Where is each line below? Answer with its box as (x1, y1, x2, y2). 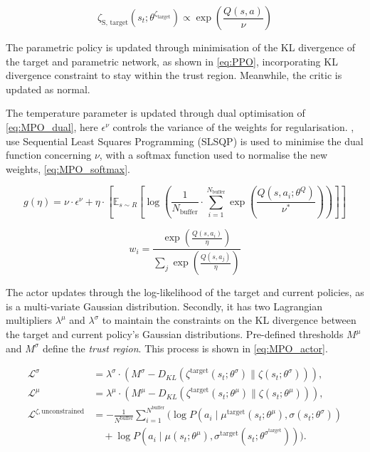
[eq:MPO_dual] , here (6, 119, 98, 134)
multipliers (6, 312, 53, 327)
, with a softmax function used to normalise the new (99, 147, 328, 162)
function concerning (6, 147, 92, 162)
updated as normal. (6, 81, 90, 96)
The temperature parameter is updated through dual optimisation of (6, 105, 305, 120)
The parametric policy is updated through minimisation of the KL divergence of (6, 40, 355, 54)
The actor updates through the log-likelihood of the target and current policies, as (6, 285, 364, 300)
